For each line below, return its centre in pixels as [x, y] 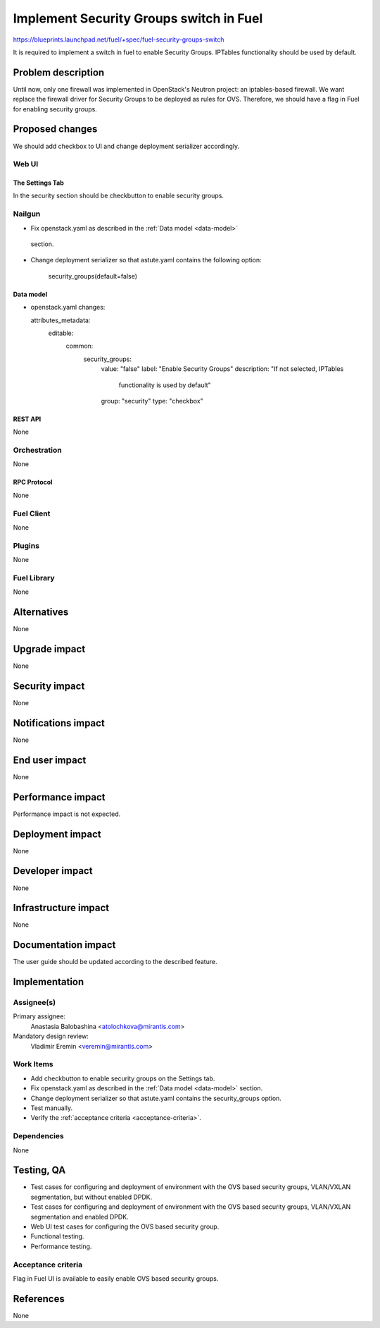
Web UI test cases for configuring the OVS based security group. [125, 1226]
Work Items [33, 1064]
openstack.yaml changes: [68, 307]
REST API [27, 419]
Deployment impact [57, 834]
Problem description [59, 72]
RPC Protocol [33, 482]
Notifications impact [59, 723]
